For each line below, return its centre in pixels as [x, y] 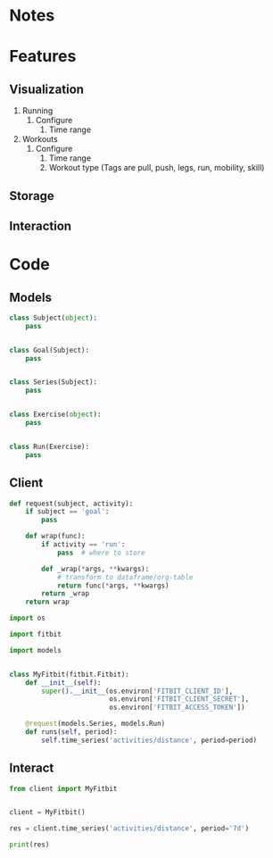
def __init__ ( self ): [63, 683]
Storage [32, 196]
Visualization [47, 89]
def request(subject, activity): [71, 504]
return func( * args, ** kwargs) [113, 586]
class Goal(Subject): [50, 350]
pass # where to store [101, 553]
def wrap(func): [56, 537]
